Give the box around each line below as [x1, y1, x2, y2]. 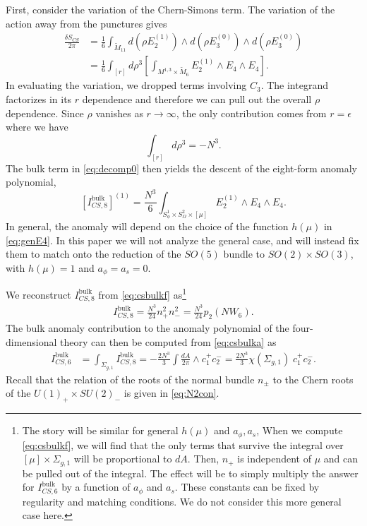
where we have [6, 119, 68, 134]
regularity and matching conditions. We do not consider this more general [22, 494, 342, 508]
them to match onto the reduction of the [6, 246, 181, 261]
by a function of [61, 479, 131, 494]
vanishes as [95, 105, 143, 120]
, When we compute [256, 423, 343, 438]
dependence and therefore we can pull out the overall [82, 92, 312, 107]
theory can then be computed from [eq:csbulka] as [60, 334, 277, 349]
